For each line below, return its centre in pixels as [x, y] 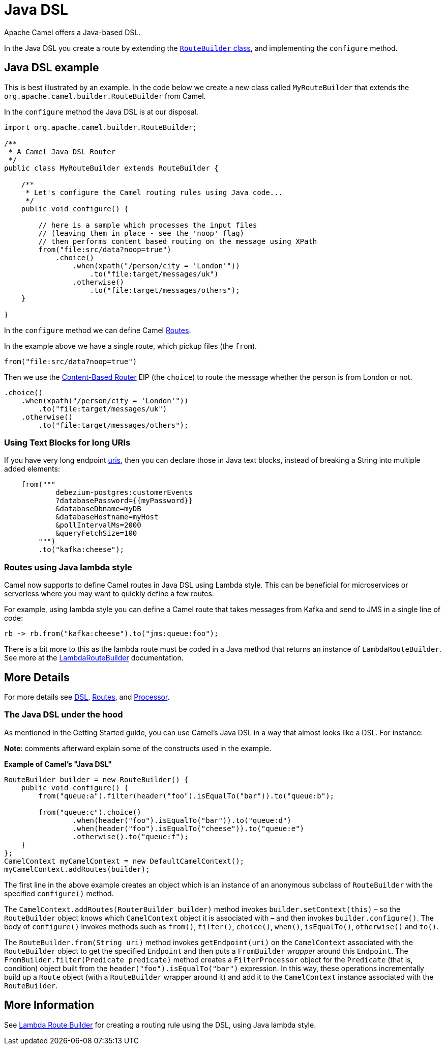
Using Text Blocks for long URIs [67, 442]
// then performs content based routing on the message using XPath [178, 241]
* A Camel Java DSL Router [62, 151]
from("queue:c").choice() [90, 812]
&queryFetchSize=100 [96, 533]
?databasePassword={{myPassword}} [124, 501]
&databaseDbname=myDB [98, 509]
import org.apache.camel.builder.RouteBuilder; [101, 127]
